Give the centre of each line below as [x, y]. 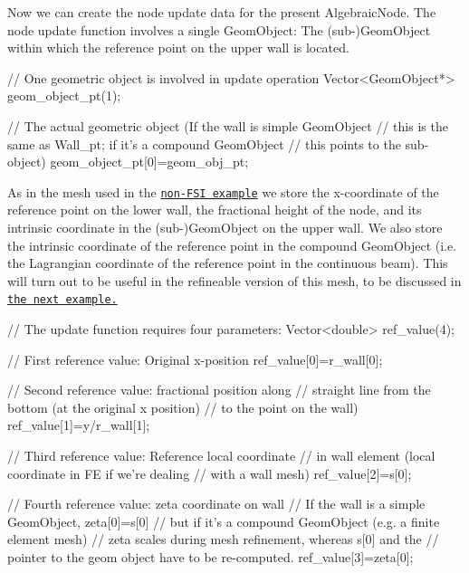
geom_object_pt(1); [64, 95]
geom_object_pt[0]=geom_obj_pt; [149, 162]
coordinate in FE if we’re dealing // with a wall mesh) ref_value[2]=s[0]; [210, 473]
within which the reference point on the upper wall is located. [178, 48]
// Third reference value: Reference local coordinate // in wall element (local [221, 455]
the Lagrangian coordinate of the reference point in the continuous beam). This [228, 263]
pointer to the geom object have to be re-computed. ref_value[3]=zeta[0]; [211, 556]
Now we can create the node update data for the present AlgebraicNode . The [222, 12]
